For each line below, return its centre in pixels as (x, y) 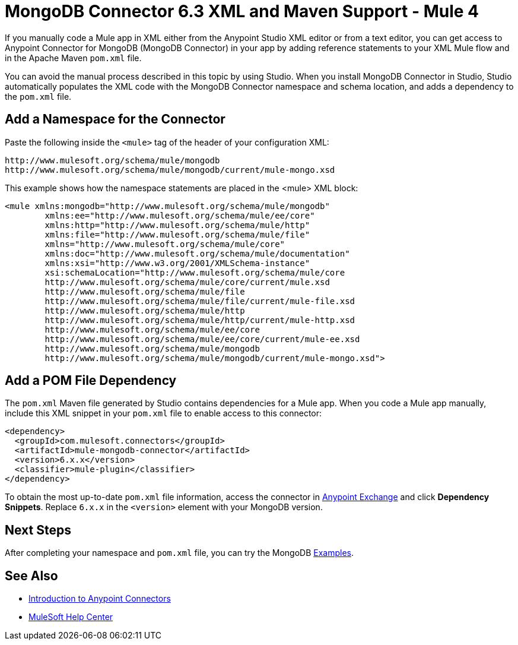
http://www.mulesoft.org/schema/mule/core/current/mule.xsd (187, 282)
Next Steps (38, 530)
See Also (31, 576)
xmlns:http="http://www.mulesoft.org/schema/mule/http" (177, 225)
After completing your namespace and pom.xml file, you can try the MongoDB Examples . (179, 553)
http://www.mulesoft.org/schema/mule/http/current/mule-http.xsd (200, 320)
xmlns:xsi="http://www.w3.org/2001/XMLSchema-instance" (177, 263)
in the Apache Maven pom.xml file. (73, 58)
